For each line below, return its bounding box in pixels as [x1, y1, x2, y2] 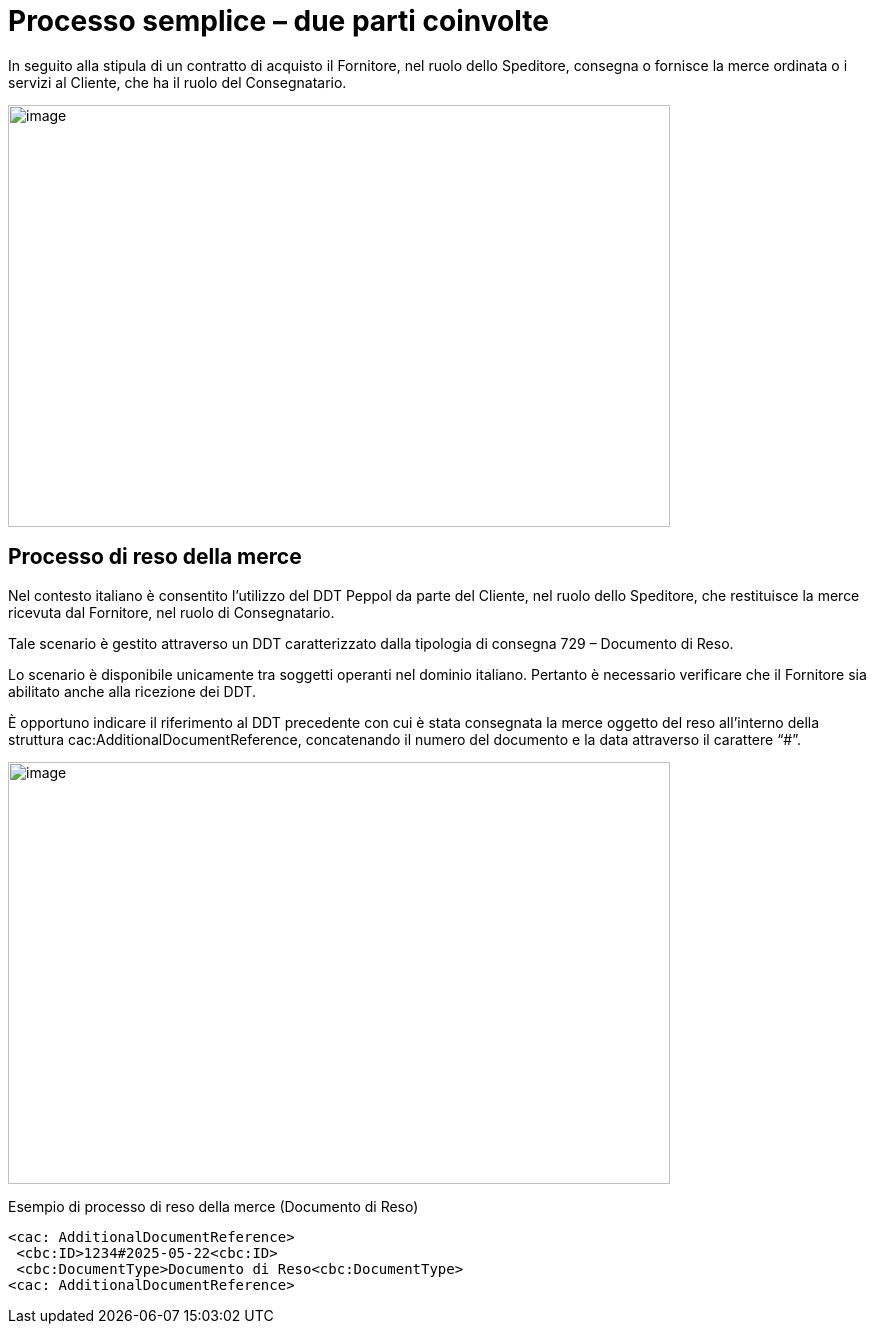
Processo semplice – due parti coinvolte [8, 4, 549, 38]
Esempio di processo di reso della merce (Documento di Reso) [8, 1197, 419, 1215]
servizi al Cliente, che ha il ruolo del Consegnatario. [8, 73, 347, 91]
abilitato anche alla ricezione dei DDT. [8, 682, 256, 700]
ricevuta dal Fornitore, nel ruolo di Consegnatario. [8, 603, 335, 621]
